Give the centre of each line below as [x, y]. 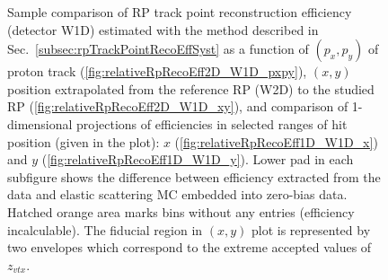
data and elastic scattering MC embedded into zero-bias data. [177, 194]
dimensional [40, 123]
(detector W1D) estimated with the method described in [163, 29]
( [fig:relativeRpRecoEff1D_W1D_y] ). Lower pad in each [198, 159]
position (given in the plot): [84, 141]
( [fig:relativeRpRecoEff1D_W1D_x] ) [276, 141]
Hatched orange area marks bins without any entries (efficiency [181, 211]
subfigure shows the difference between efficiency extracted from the [194, 176]
